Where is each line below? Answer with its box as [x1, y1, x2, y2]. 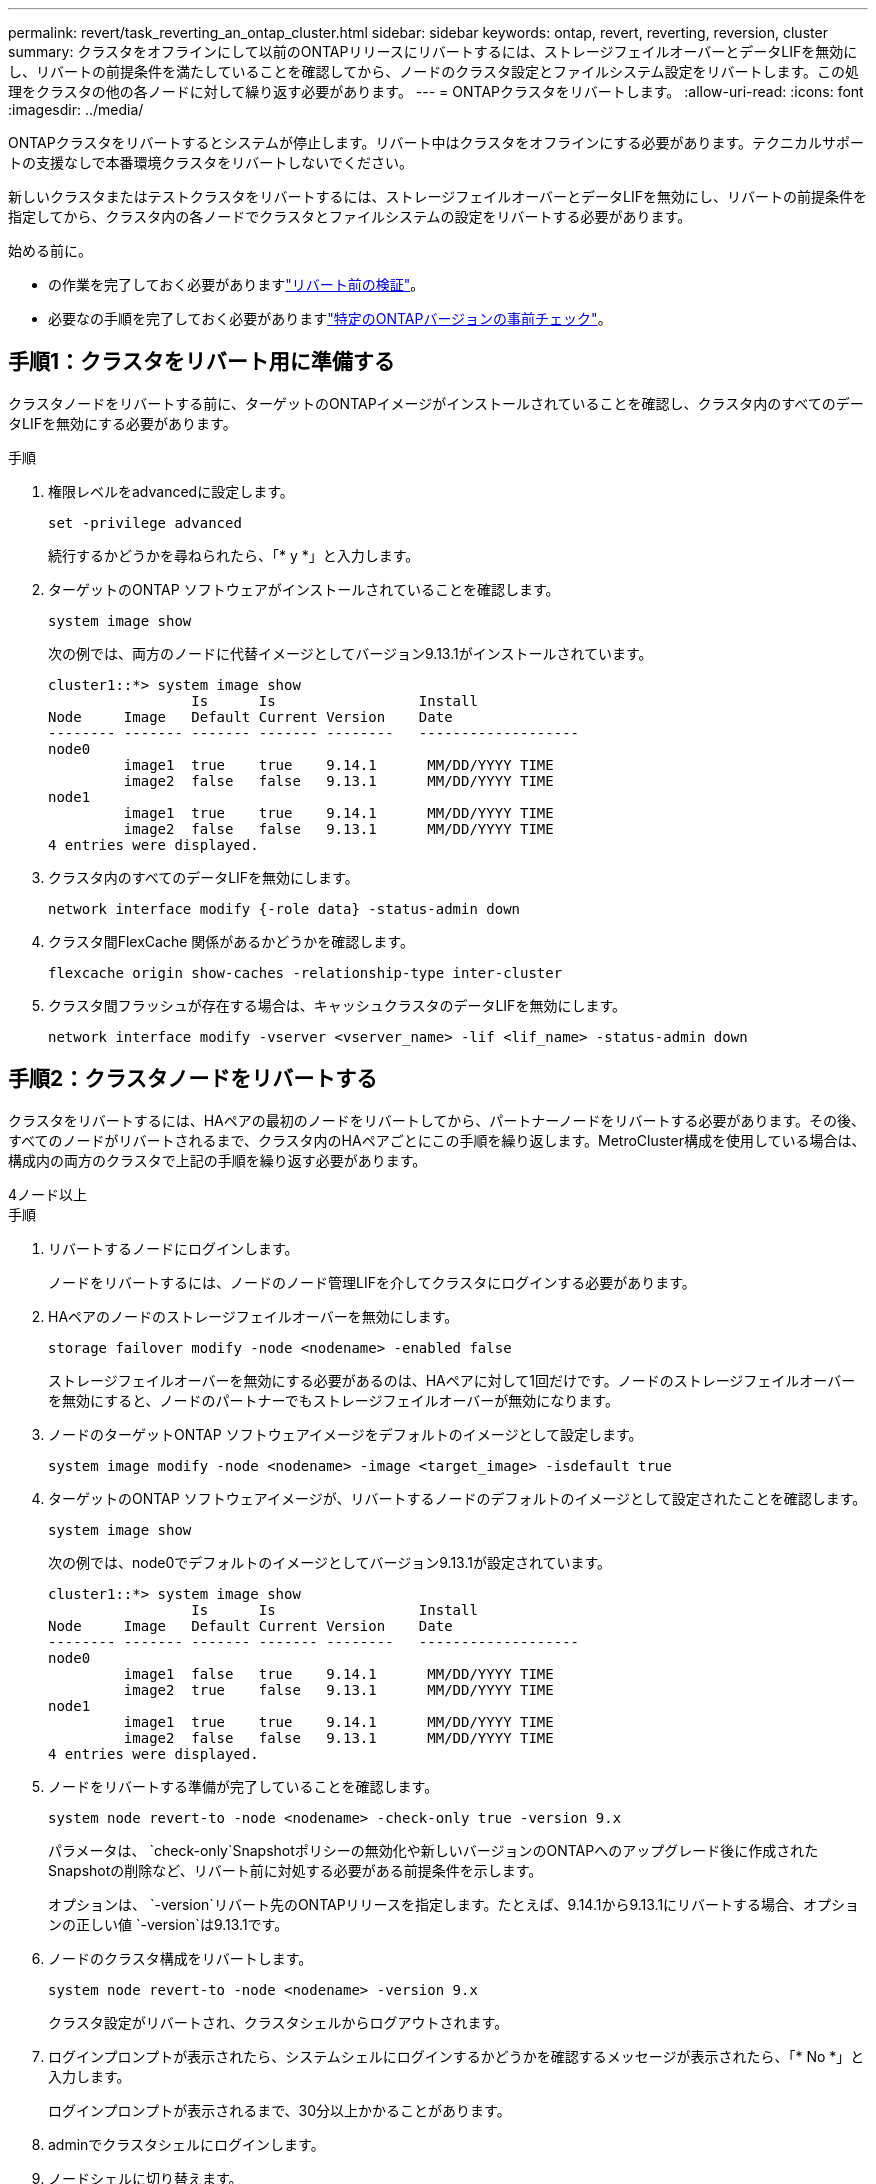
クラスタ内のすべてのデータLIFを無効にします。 [48, 868, 359, 886]
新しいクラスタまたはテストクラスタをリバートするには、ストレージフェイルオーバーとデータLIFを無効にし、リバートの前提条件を [8, 188, 867, 205]
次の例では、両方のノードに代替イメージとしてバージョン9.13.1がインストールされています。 [48, 644, 653, 662]
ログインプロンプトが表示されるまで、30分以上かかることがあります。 [48, 2101, 511, 2119]
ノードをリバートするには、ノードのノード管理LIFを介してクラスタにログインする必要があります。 [48, 1273, 696, 1291]
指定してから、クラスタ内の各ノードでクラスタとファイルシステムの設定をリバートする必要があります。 [8, 208, 692, 225]
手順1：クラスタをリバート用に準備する [8, 349, 395, 375]
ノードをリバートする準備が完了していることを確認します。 [48, 1777, 439, 1795]
